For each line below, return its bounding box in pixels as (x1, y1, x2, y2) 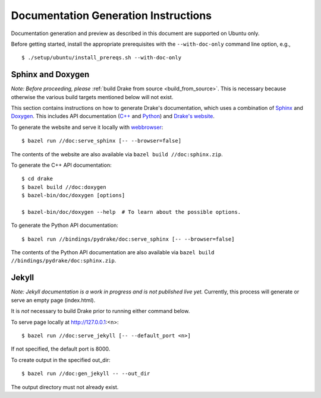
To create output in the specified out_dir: (11, 356, 111, 364)
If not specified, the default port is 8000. (11, 345, 111, 353)
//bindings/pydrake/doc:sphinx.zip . (11, 257, 117, 264)
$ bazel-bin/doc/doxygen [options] (21, 192, 125, 199)
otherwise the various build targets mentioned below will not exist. (11, 93, 174, 100)
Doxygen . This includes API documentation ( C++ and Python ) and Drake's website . (11, 113, 215, 120)
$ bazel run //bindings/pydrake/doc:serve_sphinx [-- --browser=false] (21, 235, 235, 242)
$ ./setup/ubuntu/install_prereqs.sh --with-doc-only (21, 54, 181, 61)
